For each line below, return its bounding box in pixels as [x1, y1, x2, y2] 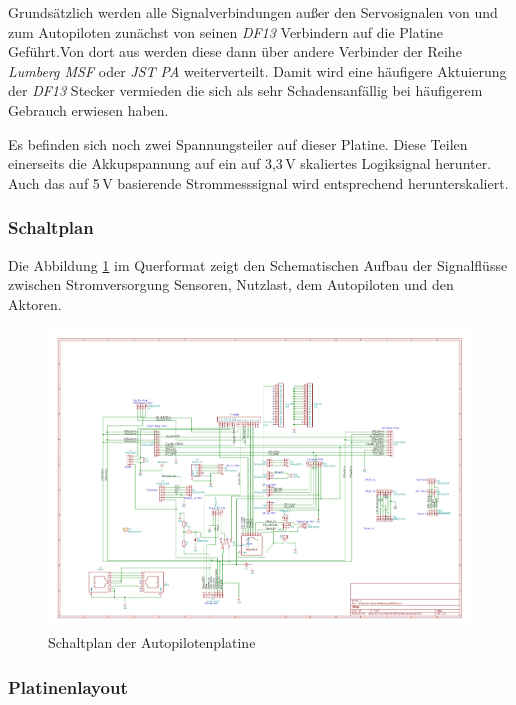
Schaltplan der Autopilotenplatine [48, 632, 256, 652]
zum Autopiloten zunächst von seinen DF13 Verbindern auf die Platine [8, 21, 444, 42]
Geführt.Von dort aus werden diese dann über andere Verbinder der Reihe [8, 41, 462, 62]
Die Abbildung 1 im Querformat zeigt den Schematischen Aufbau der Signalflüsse [8, 254, 508, 275]
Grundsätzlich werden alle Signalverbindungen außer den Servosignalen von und [8, 2, 498, 22]
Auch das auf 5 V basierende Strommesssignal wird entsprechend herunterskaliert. [8, 172, 509, 193]
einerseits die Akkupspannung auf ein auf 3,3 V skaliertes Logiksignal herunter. [8, 153, 492, 174]
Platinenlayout [8, 674, 128, 699]
